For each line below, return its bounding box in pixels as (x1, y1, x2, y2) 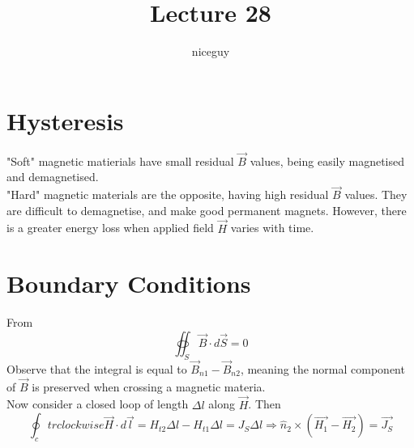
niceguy (191, 43, 230, 60)
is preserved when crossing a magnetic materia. (32, 378, 266, 395)
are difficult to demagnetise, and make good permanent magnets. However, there (6, 201, 407, 218)
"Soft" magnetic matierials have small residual (6, 152, 234, 169)
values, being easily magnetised (250, 152, 405, 169)
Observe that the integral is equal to (6, 361, 187, 378)
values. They (344, 186, 408, 203)
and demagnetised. (6, 168, 99, 185)
